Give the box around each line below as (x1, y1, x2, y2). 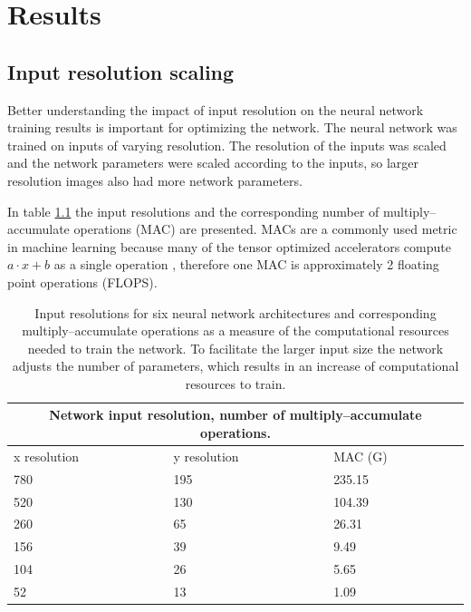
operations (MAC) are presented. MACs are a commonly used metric (73, 219, 457, 238)
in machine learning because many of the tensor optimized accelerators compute (7, 237, 451, 256)
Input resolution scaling (7, 57, 235, 85)
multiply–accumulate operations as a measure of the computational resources (22, 321, 449, 340)
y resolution (173, 446, 239, 465)
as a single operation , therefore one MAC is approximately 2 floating (53, 255, 439, 274)
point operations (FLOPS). (7, 272, 158, 291)
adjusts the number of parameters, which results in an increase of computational (12, 356, 459, 375)
